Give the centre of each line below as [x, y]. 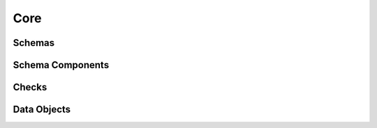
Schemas [34, 43]
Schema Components [61, 65]
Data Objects [42, 110]
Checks [30, 87]
